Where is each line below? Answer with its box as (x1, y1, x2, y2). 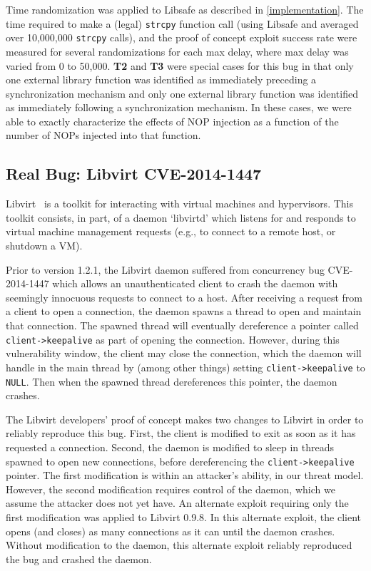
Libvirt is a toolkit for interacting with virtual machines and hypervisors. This (6, 196, 353, 211)
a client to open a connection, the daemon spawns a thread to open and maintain (6, 304, 362, 319)
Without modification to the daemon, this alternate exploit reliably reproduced (6, 537, 352, 552)
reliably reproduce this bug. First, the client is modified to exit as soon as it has (6, 426, 356, 441)
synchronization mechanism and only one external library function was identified (6, 86, 358, 101)
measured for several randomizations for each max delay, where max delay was (6, 43, 349, 58)
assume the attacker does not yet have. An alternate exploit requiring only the (6, 495, 349, 510)
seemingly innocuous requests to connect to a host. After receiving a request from (6, 289, 362, 304)
